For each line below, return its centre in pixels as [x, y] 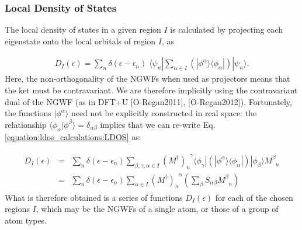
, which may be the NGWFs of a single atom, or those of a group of [157, 209]
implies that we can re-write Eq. [158, 124]
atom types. [26, 220]
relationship [26, 124]
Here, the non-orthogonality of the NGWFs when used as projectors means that [147, 79]
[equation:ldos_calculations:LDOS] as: [73, 136]
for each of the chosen [254, 197]
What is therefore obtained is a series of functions [94, 197]
